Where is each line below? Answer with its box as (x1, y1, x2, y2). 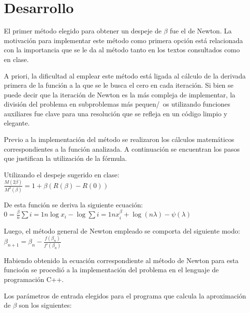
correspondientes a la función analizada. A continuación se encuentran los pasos (4, 143, 240, 154)
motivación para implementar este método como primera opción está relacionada (4, 35, 243, 45)
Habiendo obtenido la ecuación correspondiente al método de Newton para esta (4, 255, 239, 265)
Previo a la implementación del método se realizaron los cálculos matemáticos (4, 134, 235, 144)
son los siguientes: (19, 300, 72, 310)
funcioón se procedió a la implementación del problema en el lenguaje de (4, 265, 219, 275)
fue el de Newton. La (170, 26, 232, 36)
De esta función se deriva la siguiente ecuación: (4, 199, 143, 209)
